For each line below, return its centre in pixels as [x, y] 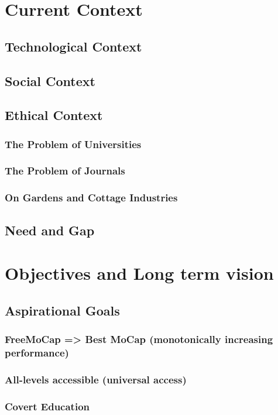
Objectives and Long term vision [139, 273]
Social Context [50, 80]
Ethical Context [54, 115]
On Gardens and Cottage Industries [91, 198]
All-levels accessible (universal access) [96, 379]
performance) [37, 353]
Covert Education [47, 406]
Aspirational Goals [62, 310]
